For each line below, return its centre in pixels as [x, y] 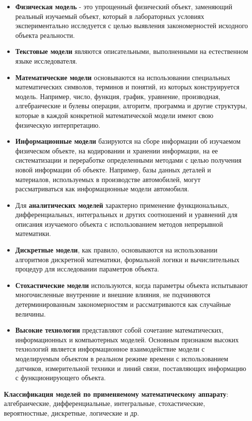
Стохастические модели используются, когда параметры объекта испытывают [132, 285]
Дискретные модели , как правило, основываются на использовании [116, 250]
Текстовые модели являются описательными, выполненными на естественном [132, 51]
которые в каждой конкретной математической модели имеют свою [114, 115]
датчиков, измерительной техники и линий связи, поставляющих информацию [131, 368]
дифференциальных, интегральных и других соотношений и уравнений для [126, 214]
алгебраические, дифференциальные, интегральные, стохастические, [105, 403]
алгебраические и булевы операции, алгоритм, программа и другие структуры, [131, 106]
